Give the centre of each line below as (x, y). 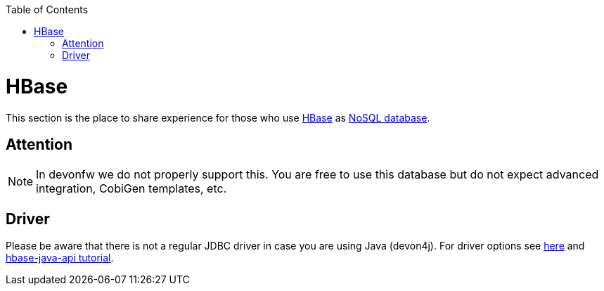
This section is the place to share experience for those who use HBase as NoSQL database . (218, 117)
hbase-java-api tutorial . (60, 258)
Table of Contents (47, 9)
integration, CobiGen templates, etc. (131, 189)
